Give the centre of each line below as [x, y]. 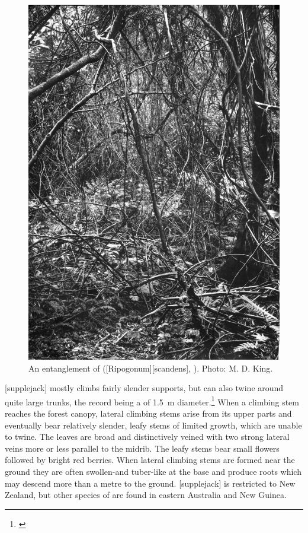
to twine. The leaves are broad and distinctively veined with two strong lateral [147, 437]
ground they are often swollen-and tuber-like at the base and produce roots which [153, 472]
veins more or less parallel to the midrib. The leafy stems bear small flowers [142, 448]
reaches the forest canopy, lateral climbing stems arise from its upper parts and [148, 413]
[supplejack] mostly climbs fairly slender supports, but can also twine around [144, 388]
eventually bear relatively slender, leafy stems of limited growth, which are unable [153, 425]
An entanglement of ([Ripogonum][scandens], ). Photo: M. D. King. [151, 368]
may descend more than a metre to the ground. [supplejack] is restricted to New [150, 483]
